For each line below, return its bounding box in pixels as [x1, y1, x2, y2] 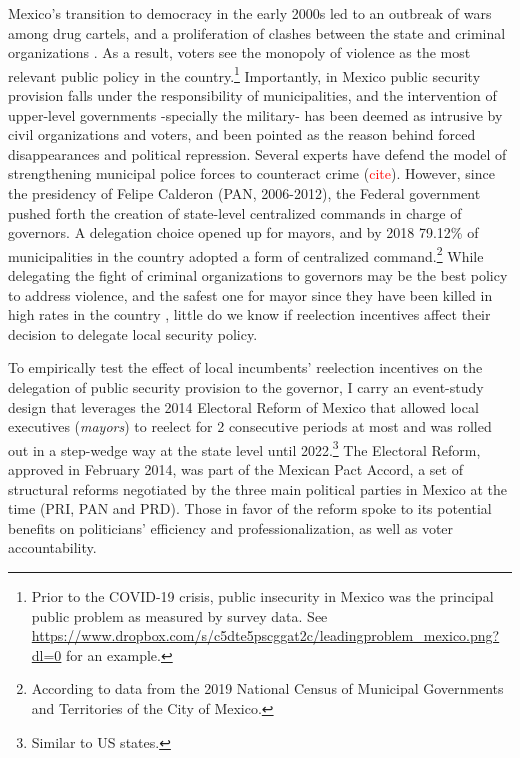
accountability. [8, 537, 97, 558]
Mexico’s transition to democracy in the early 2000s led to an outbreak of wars [8, 3, 492, 23]
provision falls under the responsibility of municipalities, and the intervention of [8, 85, 497, 106]
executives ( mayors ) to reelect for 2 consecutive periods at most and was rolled [8, 416, 492, 437]
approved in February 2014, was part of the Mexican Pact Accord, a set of [8, 459, 463, 480]
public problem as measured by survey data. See [31, 605, 328, 626]
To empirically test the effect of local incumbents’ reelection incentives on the [8, 357, 483, 378]
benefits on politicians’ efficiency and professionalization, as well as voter [8, 517, 454, 538]
